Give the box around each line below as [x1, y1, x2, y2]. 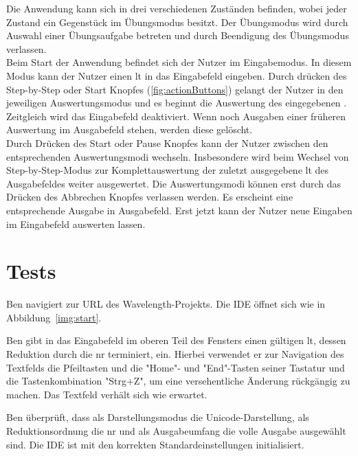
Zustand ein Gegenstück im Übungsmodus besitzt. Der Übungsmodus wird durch [6, 14, 348, 29]
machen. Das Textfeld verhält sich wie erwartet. [6, 387, 208, 401]
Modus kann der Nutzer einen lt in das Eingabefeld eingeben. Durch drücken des [6, 68, 347, 82]
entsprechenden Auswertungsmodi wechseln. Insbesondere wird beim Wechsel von [6, 149, 349, 163]
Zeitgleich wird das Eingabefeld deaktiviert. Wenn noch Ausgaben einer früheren [6, 109, 346, 123]
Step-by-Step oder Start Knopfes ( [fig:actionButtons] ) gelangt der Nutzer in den [6, 82, 344, 96]
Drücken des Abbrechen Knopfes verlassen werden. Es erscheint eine [6, 190, 293, 204]
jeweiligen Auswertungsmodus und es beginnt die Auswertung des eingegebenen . [6, 95, 347, 110]
